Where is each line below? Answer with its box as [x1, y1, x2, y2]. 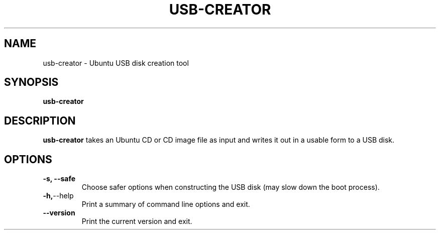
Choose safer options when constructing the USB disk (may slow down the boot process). [81, 183, 380, 192]
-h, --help [43, 191, 74, 200]
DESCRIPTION [4, 114, 76, 127]
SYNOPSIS [4, 76, 59, 89]
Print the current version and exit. [81, 217, 192, 226]
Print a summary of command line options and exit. [81, 200, 250, 209]
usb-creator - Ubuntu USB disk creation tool [43, 58, 189, 67]
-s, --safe [43, 174, 76, 183]
